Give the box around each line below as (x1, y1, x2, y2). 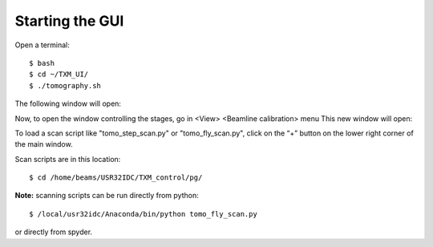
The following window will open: (14, 99, 122, 108)
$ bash (29, 59, 55, 67)
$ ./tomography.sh (29, 81, 102, 90)
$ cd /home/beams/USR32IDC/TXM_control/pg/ (29, 173, 203, 182)
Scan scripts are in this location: (14, 154, 121, 164)
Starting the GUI (14, 12, 124, 30)
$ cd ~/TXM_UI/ (29, 70, 89, 79)
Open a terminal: (14, 40, 70, 50)
